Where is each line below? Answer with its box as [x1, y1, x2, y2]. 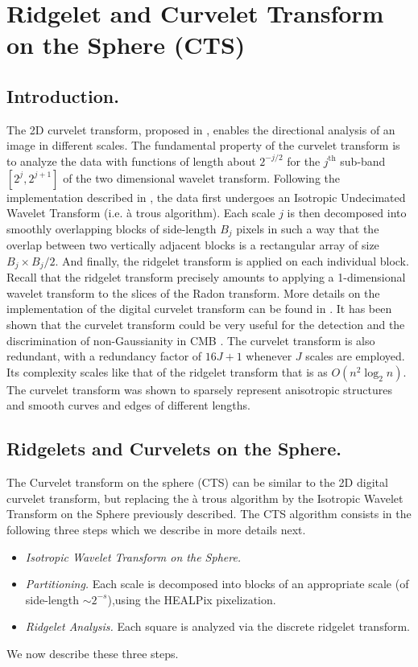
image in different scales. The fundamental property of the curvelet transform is [6, 137, 400, 154]
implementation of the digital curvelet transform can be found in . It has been [6, 300, 392, 317]
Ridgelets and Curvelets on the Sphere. [6, 436, 341, 461]
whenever [246, 348, 292, 364]
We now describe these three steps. [6, 644, 179, 661]
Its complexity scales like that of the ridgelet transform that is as [6, 363, 328, 380]
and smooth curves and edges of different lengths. [6, 397, 250, 414]
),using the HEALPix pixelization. [107, 591, 276, 607]
